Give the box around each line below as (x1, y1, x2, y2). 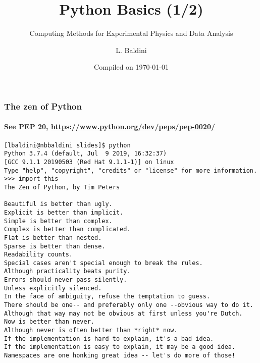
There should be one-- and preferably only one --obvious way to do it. (4, 301, 253, 309)
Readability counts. (4, 251, 73, 258)
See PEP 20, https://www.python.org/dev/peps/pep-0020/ (4, 121, 215, 132)
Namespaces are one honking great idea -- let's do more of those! (4, 352, 236, 359)
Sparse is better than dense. (4, 242, 106, 250)
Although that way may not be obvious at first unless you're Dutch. (4, 309, 243, 317)
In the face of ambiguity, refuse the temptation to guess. (4, 293, 211, 300)
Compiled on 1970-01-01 (94, 62, 169, 72)
